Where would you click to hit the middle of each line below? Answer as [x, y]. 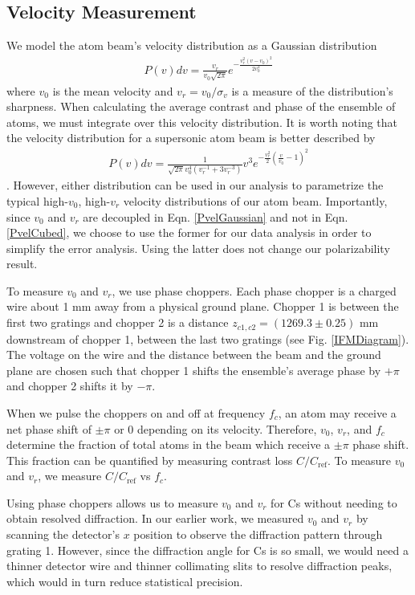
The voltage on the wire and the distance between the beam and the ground [194, 355]
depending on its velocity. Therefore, [227, 428]
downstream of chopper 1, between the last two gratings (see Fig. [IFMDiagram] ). [208, 338]
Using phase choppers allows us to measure [112, 502]
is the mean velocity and [113, 90]
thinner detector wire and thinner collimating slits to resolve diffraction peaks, [199, 566]
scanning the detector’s [63, 534]
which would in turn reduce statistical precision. [125, 581]
